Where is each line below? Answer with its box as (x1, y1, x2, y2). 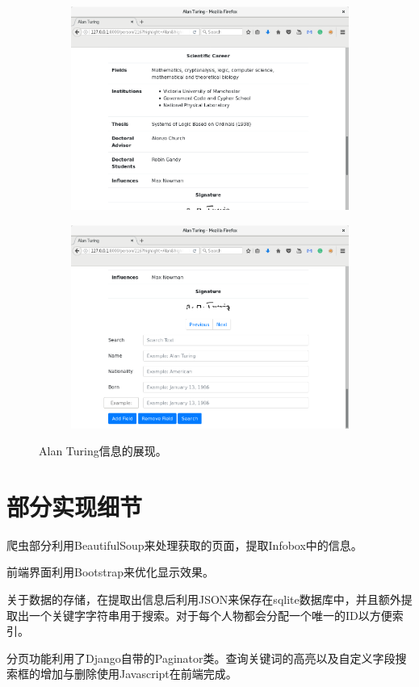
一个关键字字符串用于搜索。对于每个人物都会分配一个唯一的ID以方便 (28, 606, 392, 623)
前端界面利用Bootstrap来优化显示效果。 (6, 563, 214, 580)
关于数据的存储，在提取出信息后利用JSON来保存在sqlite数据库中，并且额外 (6, 591, 401, 608)
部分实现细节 (6, 489, 143, 522)
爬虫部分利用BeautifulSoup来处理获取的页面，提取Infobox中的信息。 (6, 536, 362, 553)
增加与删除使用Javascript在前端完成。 (40, 665, 237, 682)
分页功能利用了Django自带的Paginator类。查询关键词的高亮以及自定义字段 (6, 649, 396, 666)
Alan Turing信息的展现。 (39, 442, 167, 459)
